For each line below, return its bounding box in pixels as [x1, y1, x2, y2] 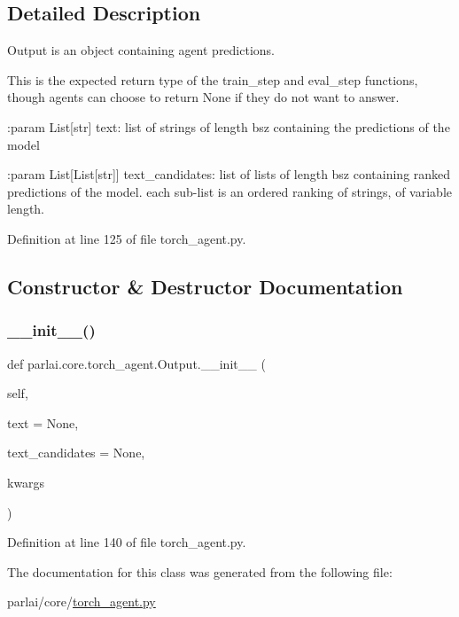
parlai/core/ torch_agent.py [7, 592, 156, 611]
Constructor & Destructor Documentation [7, 272, 403, 300]
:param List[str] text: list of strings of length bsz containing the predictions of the [7, 117, 450, 136]
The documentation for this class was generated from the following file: [7, 562, 393, 581]
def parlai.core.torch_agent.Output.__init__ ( [7, 354, 266, 372]
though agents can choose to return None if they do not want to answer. [7, 88, 400, 106]
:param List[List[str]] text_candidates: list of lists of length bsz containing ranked [7, 165, 451, 184]
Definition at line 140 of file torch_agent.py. [7, 533, 246, 551]
